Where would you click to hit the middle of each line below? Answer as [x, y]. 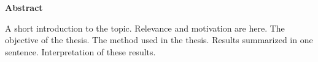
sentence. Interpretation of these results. [80, 51]
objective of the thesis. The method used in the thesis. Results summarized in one [159, 40]
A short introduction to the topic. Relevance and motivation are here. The [145, 28]
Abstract [24, 7]
